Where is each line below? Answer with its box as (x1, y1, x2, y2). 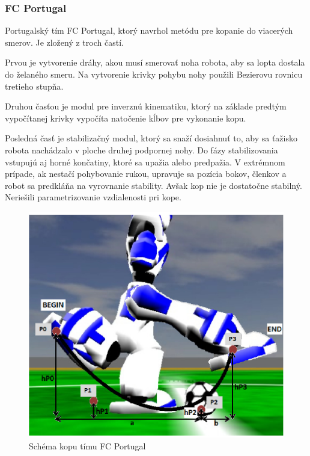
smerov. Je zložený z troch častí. (5, 35, 124, 48)
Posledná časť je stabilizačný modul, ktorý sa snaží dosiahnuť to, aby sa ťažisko (5, 132, 297, 144)
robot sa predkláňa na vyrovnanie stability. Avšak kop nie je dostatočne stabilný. (5, 179, 302, 191)
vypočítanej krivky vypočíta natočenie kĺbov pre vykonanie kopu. (5, 111, 246, 124)
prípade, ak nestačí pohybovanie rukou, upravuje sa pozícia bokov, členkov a (5, 167, 287, 180)
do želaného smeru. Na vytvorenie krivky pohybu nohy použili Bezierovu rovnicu (5, 68, 303, 80)
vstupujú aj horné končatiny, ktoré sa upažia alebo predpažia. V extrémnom (5, 155, 285, 168)
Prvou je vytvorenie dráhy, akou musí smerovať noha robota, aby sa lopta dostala (5, 56, 305, 69)
